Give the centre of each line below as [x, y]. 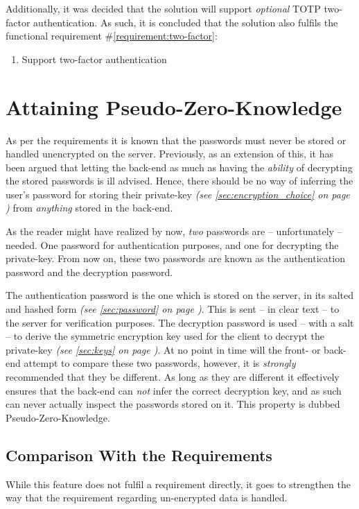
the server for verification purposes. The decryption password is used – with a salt [180, 322]
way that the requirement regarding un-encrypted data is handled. [147, 498]
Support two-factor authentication [94, 59]
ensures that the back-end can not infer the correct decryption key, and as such [174, 390]
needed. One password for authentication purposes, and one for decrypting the [172, 244]
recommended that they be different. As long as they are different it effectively [173, 377]
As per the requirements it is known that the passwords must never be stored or [176, 140]
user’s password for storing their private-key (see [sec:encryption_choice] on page [178, 194]
